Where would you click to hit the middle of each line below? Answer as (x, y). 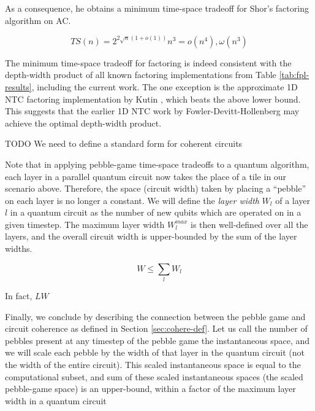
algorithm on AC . (38, 20)
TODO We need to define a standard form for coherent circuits (124, 143)
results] (18, 86)
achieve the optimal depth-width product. (83, 123)
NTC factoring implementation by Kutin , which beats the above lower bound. (153, 99)
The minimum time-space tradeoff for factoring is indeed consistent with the (148, 62)
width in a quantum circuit (56, 400)
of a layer (293, 200)
